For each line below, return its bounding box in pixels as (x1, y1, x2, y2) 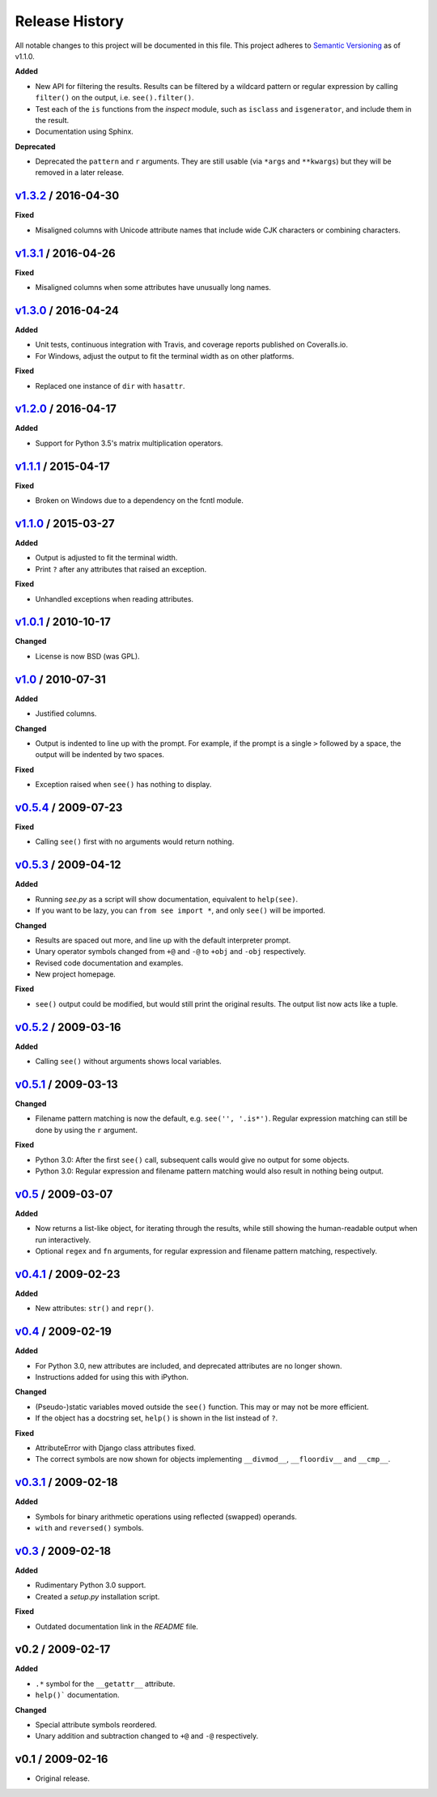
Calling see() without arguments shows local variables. (35, 1057, 222, 1067)
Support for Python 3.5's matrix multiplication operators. (35, 438, 223, 448)
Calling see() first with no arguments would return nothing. (35, 837, 235, 846)
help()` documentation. (35, 1690, 121, 1700)
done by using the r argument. (35, 1125, 138, 1135)
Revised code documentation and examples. (35, 958, 184, 968)
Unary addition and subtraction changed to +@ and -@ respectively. (35, 1731, 259, 1741)
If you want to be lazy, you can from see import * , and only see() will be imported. (35, 905, 325, 915)
